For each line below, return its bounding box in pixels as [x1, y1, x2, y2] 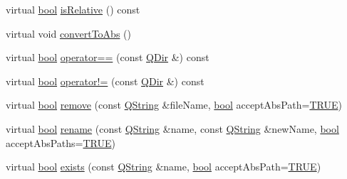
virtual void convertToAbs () [6, 26, 131, 40]
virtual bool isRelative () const [6, 2, 140, 16]
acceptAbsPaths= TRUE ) [6, 135, 115, 150]
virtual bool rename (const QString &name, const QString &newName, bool [6, 121, 339, 136]
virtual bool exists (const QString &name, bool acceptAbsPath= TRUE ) [6, 159, 321, 174]
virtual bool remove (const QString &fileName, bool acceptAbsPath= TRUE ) [6, 97, 342, 112]
